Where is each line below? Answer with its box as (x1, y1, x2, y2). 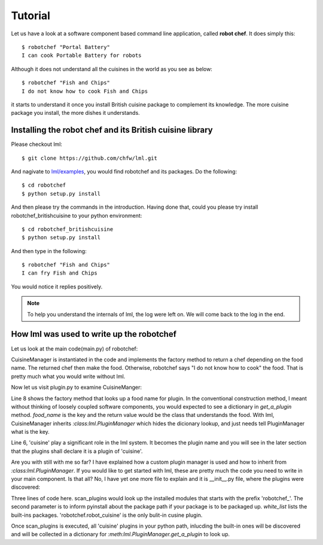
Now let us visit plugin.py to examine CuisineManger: (11, 383, 142, 391)
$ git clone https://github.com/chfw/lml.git (22, 154, 158, 162)
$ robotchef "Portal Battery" (22, 44, 111, 50)
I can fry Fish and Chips (22, 270, 98, 276)
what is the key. (11, 428, 50, 436)
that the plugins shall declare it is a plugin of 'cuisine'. (11, 447, 143, 455)
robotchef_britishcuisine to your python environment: (11, 212, 142, 219)
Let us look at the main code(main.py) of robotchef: (11, 345, 138, 352)
